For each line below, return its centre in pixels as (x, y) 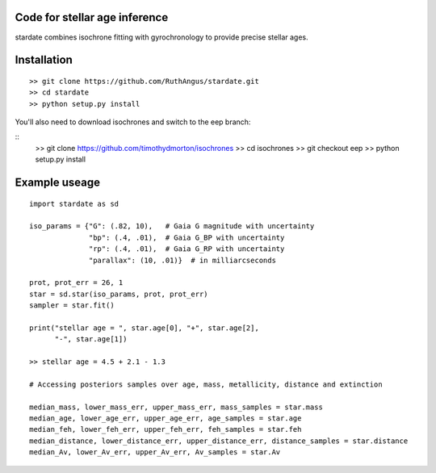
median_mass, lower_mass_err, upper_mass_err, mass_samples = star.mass (176, 407)
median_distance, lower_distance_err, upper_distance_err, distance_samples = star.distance (219, 441)
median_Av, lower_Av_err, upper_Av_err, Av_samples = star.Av (155, 452)
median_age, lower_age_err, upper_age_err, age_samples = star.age (166, 419)
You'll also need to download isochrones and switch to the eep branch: (133, 122)
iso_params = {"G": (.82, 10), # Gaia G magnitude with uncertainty (172, 226)
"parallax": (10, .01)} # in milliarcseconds (182, 260)
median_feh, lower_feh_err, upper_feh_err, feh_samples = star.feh (166, 429)
